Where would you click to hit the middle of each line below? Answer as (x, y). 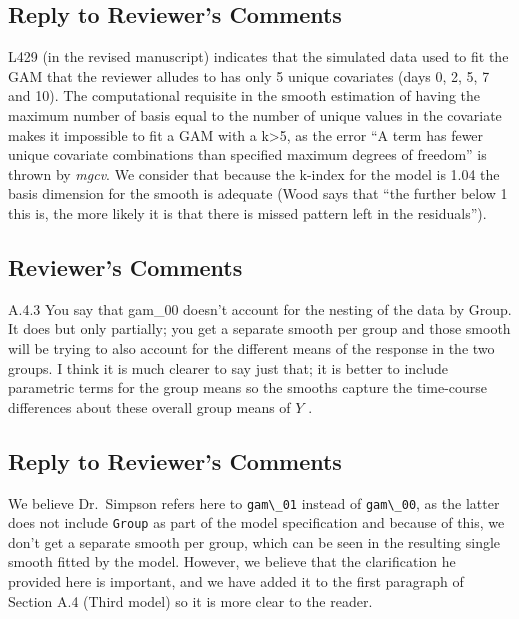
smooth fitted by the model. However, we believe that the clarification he (232, 561)
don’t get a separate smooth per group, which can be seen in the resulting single (254, 541)
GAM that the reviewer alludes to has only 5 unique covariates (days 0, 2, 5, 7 (249, 75)
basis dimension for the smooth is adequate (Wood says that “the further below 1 (258, 193)
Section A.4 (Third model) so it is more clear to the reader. (190, 600)
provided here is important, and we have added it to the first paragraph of (236, 581)
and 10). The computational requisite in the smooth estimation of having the (244, 95)
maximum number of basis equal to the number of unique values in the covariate (255, 114)
